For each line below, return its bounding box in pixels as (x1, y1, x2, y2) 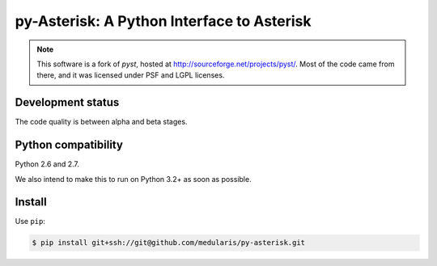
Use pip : (15, 217, 46, 226)
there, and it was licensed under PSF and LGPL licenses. (36, 70, 225, 80)
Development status (15, 95, 120, 109)
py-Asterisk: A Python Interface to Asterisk (15, 12, 312, 30)
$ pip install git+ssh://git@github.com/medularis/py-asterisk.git (32, 239, 306, 247)
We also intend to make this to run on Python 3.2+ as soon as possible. (15, 174, 252, 184)
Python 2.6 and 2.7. (15, 159, 80, 169)
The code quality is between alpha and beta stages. (15, 117, 188, 127)
